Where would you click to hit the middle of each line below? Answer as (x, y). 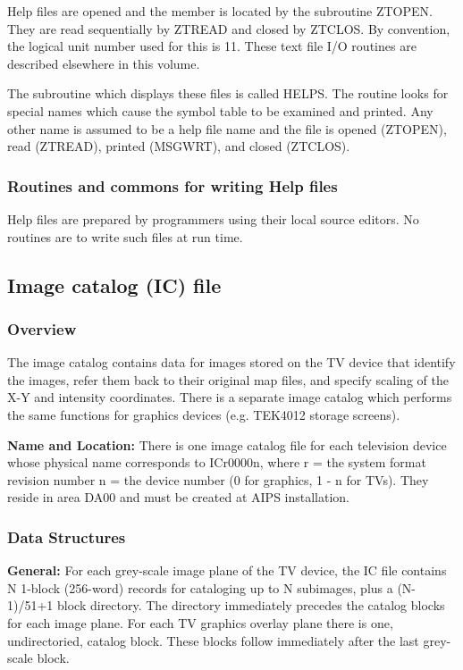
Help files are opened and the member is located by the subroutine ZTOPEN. (220, 11)
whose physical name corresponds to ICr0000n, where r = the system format (217, 462)
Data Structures (67, 536)
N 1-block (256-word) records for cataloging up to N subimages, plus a (200, 587)
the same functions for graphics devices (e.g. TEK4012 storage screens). (204, 414)
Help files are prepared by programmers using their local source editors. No (213, 218)
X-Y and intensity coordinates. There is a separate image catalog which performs (230, 397)
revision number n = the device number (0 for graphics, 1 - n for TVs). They (218, 479)
